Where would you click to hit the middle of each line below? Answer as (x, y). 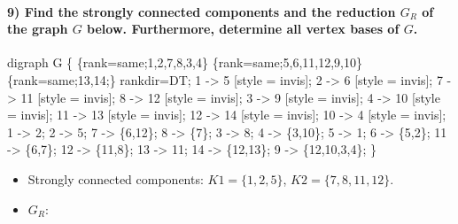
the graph (38, 29)
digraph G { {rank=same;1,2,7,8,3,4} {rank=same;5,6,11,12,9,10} (185, 62)
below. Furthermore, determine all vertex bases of (243, 29)
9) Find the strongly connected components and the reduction (202, 11)
